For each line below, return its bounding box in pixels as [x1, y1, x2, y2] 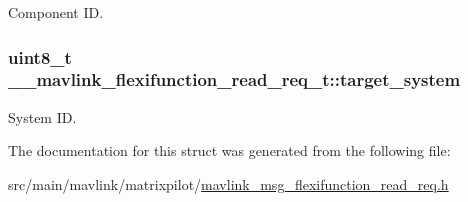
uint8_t [8, 44, 72, 69]
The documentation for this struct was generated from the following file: [8, 140, 451, 161]
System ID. [8, 106, 77, 127]
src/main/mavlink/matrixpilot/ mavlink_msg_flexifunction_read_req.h [8, 173, 449, 194]
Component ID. [8, 2, 104, 22]
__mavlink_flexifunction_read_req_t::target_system [8, 67, 461, 92]
